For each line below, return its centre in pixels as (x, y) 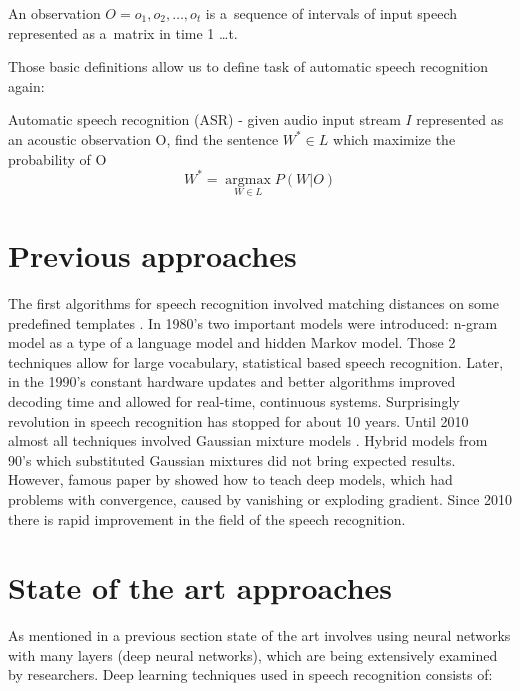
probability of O (57, 158)
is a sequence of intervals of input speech (331, 13)
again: (26, 85)
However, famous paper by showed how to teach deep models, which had (230, 479)
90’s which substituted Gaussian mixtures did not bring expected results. (232, 459)
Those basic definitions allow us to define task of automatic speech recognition (248, 66)
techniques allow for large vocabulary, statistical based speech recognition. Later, (256, 361)
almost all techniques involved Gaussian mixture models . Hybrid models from (248, 440)
